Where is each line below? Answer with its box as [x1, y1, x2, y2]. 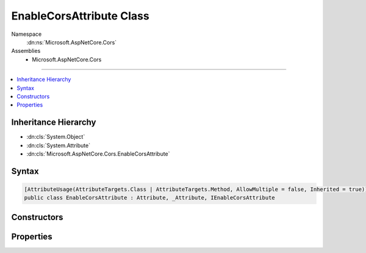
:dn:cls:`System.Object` [26, 133, 85, 140]
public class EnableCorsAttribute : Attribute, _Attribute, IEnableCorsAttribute [24, 195, 276, 201]
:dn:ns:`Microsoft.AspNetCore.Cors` [26, 38, 117, 46]
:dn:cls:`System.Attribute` [26, 142, 91, 149]
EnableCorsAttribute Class [11, 9, 149, 23]
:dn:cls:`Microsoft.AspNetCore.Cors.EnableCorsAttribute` [26, 150, 170, 158]
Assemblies [11, 47, 41, 55]
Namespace [11, 30, 42, 38]
